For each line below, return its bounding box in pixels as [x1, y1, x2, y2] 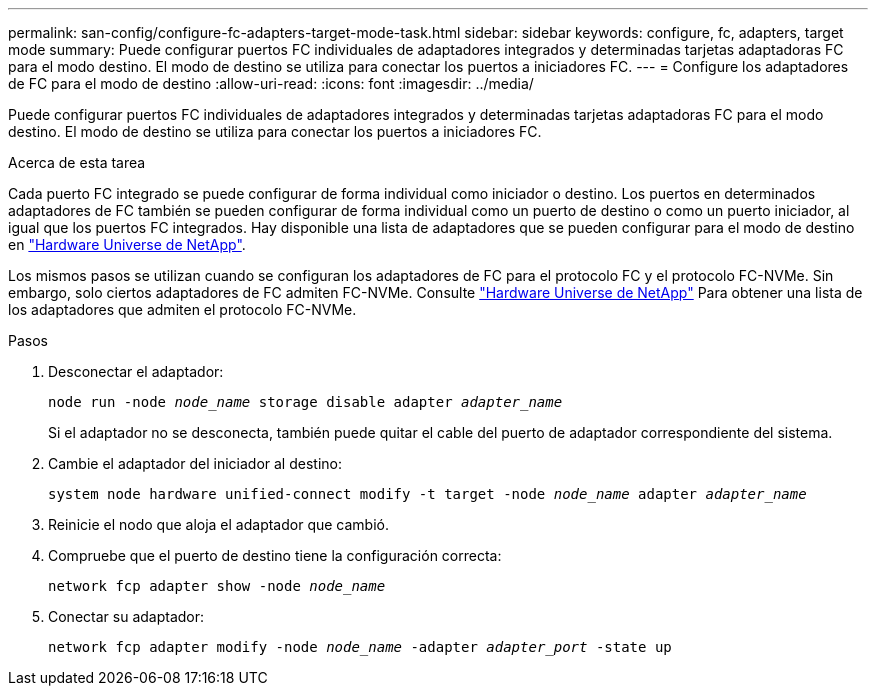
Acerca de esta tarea [8, 154, 146, 171]
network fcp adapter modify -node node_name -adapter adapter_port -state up [48, 639, 672, 655]
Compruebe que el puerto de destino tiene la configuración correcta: [48, 547, 502, 564]
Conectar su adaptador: [48, 608, 205, 625]
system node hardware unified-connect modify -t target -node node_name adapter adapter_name [48, 486, 807, 502]
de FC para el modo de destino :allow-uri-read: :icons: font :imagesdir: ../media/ [8, 75, 534, 92]
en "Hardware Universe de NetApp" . [8, 236, 246, 253]
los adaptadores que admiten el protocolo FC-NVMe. [8, 301, 357, 318]
